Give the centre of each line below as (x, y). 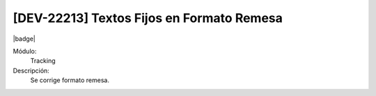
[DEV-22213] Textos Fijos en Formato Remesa (148, 18)
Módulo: (25, 51)
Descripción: (31, 70)
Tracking (43, 61)
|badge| (24, 39)
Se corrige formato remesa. (70, 80)
